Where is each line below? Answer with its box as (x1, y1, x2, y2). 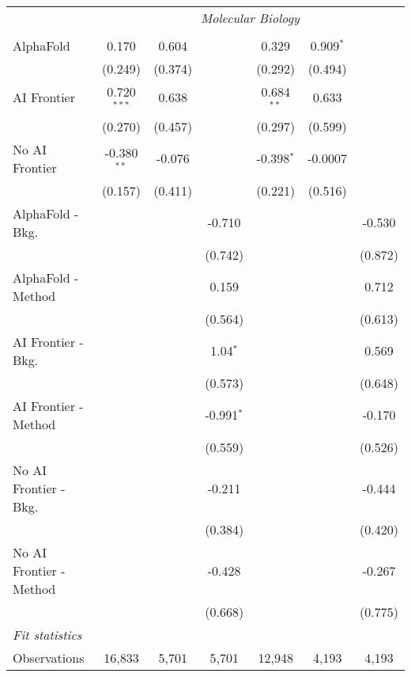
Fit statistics (13, 625, 82, 644)
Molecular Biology (200, 9, 300, 27)
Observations (13, 648, 85, 667)
